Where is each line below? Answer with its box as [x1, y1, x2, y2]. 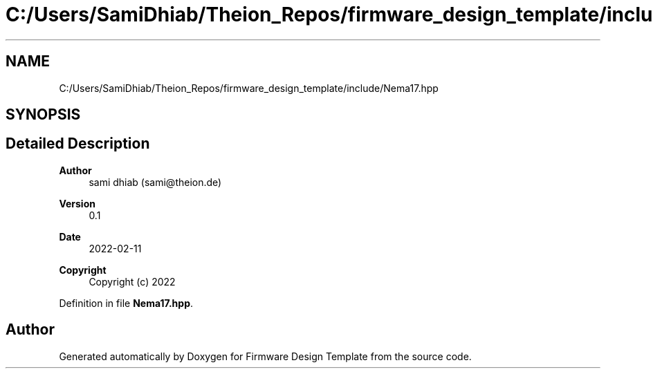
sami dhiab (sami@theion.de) [89, 176, 222, 188]
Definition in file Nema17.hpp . [59, 297, 194, 309]
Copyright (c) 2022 [89, 275, 176, 288]
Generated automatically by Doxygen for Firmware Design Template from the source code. [59, 350, 472, 362]
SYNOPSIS [6, 106, 81, 124]
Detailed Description [6, 135, 150, 153]
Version [59, 197, 95, 209]
